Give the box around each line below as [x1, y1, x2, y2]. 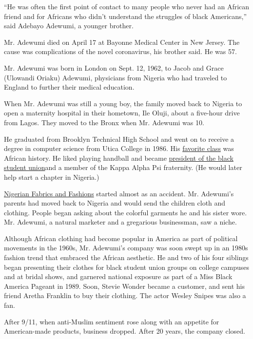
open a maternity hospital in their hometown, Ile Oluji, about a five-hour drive [4, 108, 240, 118]
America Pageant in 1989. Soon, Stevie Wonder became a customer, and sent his [4, 281, 245, 291]
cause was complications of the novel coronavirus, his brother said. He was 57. [4, 46, 237, 56]
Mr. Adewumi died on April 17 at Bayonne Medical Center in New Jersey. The [4, 37, 240, 47]
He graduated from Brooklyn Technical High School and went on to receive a [4, 133, 234, 144]
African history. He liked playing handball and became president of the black [4, 152, 234, 163]
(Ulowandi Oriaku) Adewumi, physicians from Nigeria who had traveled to [4, 72, 227, 82]
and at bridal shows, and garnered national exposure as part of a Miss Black [4, 271, 233, 282]
